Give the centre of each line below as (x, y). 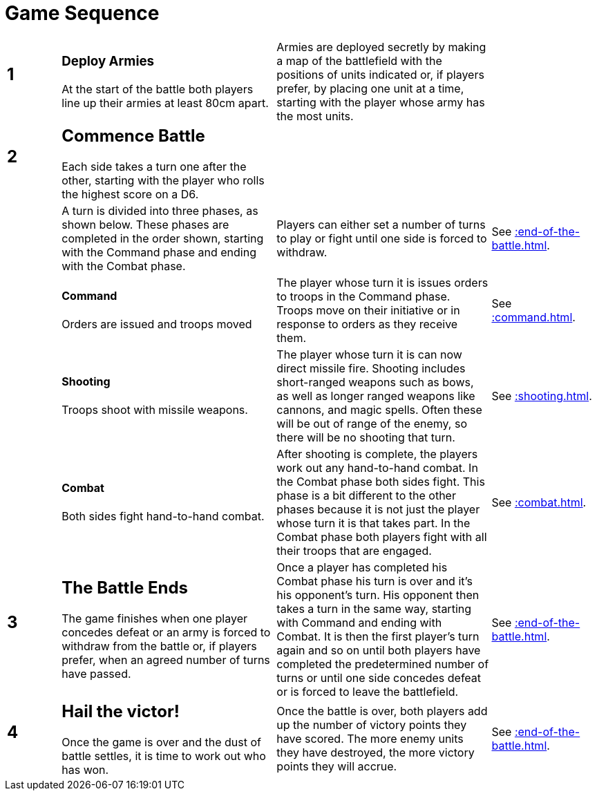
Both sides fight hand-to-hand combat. (163, 517)
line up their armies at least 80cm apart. (165, 103)
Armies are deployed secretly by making (381, 47)
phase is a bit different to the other (366, 495)
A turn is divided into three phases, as (160, 210)
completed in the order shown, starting (163, 238)
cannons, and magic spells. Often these (379, 409)
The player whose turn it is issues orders (382, 282)
